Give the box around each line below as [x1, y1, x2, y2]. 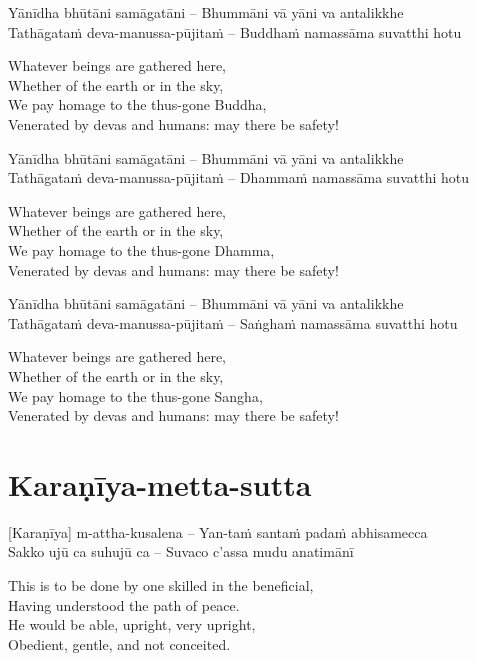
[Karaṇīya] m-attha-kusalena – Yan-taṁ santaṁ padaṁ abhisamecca [8, 521, 428, 542]
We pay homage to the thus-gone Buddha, [8, 94, 267, 115]
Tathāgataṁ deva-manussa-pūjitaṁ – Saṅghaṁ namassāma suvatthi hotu [8, 312, 458, 333]
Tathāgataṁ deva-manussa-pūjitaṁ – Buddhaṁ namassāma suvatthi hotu [8, 21, 462, 42]
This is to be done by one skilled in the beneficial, [8, 575, 314, 595]
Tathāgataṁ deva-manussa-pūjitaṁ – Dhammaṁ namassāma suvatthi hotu [8, 167, 470, 188]
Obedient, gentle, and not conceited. [8, 633, 231, 654]
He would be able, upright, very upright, [8, 614, 256, 635]
